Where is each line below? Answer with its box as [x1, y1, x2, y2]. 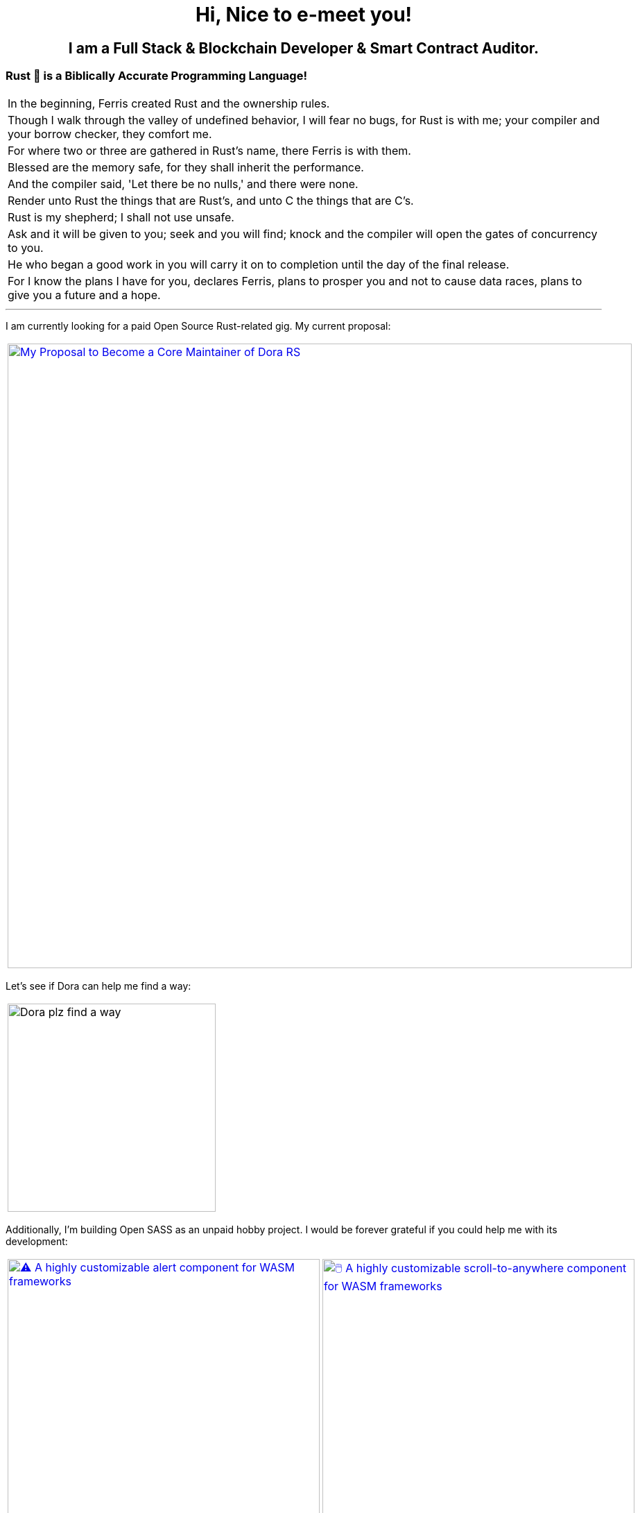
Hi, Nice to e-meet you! [195, 3, 413, 26]
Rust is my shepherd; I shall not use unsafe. [8, 210, 234, 224]
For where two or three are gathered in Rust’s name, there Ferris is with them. [8, 143, 411, 158]
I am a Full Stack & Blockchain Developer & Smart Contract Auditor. [68, 39, 539, 57]
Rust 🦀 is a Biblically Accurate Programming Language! [6, 69, 307, 83]
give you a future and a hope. [8, 287, 161, 302]
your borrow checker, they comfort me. [8, 126, 212, 141]
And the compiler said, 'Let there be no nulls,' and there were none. [8, 176, 358, 191]
